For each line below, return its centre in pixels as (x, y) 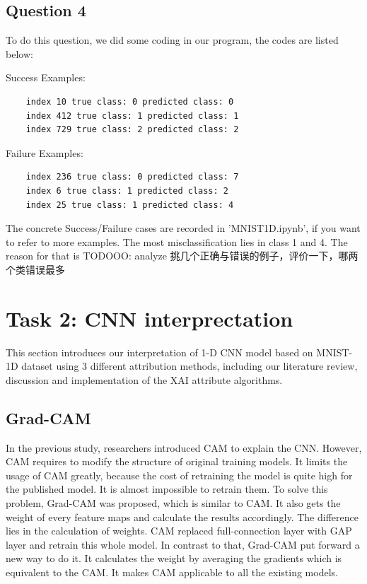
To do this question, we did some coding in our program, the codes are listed (172, 40)
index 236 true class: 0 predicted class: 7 (132, 177)
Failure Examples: (45, 152)
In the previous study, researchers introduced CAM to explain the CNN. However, (184, 447)
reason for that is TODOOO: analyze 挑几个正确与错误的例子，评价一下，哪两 (182, 256)
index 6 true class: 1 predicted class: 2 (127, 191)
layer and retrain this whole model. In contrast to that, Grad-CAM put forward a (183, 544)
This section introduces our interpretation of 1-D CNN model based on (159, 352)
